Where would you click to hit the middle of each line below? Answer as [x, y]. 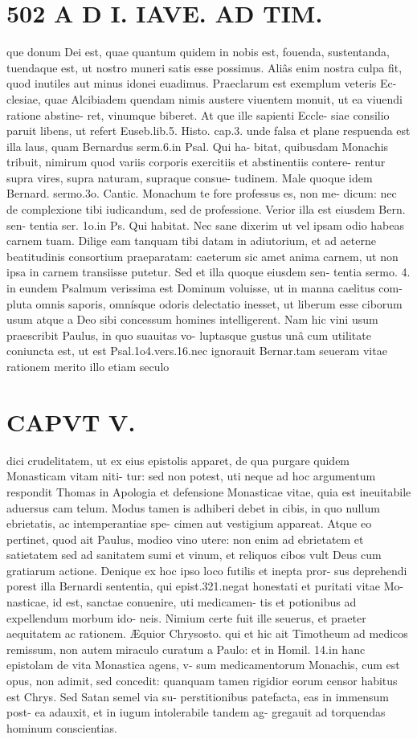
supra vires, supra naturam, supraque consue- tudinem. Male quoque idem [190, 177]
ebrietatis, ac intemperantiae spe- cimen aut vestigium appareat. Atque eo [189, 523]
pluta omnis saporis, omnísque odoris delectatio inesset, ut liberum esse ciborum [204, 303]
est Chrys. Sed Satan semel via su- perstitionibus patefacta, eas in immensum [198, 696]
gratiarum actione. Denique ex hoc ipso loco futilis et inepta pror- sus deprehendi [207, 570]
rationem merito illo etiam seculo [88, 366]
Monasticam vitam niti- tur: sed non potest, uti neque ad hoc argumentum [191, 476]
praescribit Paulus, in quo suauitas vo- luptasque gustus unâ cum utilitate [189, 335]
